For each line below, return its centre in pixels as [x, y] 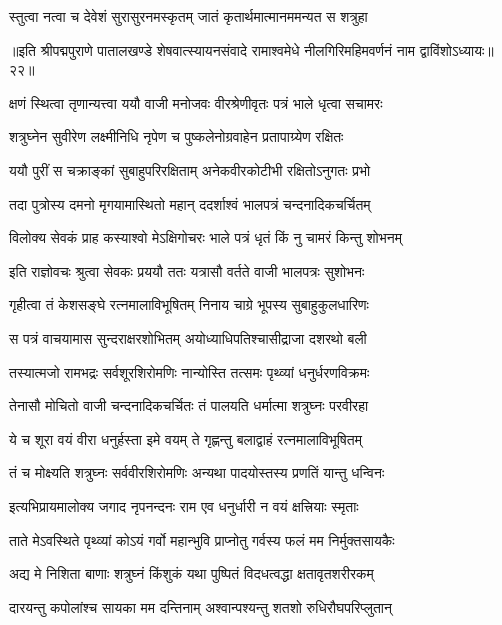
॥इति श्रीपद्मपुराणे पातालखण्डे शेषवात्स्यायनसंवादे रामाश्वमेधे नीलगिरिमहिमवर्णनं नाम [212, 49]
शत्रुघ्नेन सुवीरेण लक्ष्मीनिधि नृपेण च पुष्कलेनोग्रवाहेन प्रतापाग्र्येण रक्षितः [176, 136]
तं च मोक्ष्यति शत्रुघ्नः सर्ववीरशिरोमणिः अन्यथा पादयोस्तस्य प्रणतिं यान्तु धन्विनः [197, 472]
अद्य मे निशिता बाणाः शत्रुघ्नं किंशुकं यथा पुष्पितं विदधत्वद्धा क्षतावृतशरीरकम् [191, 573]
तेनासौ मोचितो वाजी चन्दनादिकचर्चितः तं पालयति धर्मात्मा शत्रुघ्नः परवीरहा [189, 405]
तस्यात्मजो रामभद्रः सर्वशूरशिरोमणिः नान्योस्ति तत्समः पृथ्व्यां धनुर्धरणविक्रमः [189, 371]
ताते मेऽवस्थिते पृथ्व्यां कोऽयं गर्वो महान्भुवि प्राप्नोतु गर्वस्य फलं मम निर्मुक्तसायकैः [202, 539]
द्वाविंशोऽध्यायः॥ [456, 49]
